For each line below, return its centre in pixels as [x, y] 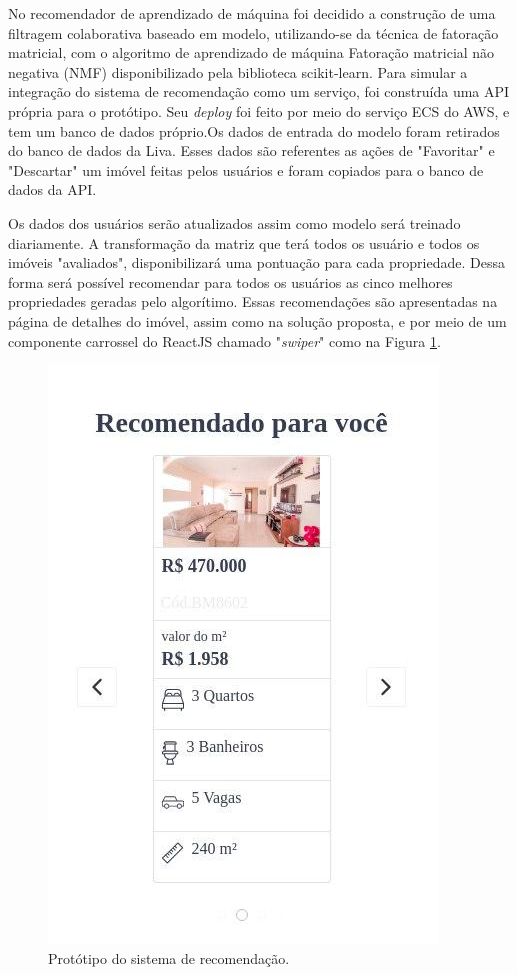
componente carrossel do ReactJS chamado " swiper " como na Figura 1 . [224, 340]
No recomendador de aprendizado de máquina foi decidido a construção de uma [252, 13]
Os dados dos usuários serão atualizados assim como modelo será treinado [234, 222]
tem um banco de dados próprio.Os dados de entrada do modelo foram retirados [254, 130]
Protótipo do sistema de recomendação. [169, 957]
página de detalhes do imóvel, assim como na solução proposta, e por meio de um [257, 320]
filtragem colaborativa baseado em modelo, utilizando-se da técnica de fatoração [253, 32]
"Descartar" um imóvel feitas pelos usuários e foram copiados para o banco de [246, 169]
